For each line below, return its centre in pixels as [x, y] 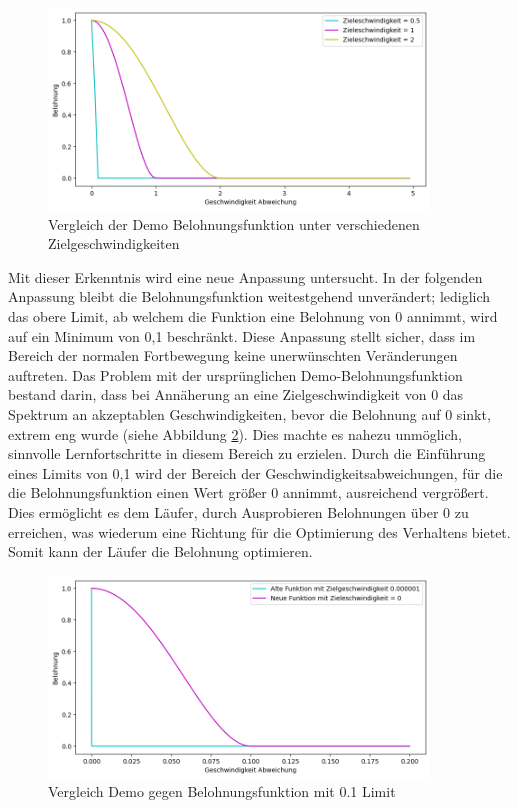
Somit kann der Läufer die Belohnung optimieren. [160, 551]
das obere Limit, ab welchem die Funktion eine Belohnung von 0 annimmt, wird [253, 316]
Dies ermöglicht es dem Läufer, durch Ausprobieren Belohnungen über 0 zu [238, 511]
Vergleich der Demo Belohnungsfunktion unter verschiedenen [234, 223]
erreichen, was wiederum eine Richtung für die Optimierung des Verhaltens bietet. [259, 531]
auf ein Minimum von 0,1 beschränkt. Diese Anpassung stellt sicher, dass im [242, 335]
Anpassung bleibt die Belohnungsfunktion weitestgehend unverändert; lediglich [249, 296]
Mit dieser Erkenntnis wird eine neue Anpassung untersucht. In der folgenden [245, 276]
